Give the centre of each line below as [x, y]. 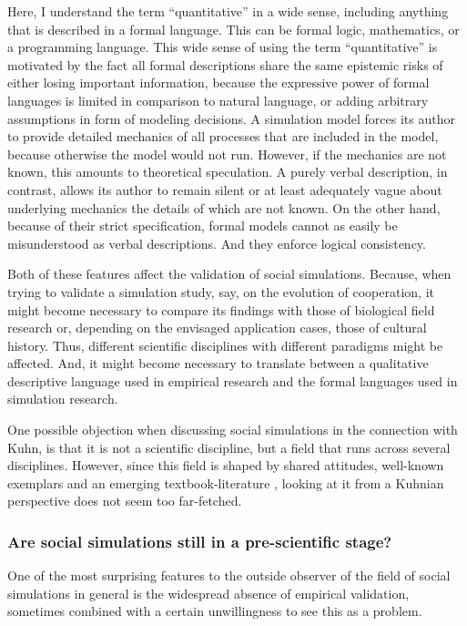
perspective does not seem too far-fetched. [125, 501]
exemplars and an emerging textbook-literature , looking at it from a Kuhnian [226, 482]
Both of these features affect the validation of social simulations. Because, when [229, 274]
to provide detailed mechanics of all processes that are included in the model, [223, 136]
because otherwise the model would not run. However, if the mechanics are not [227, 154]
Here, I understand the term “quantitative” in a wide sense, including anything [228, 11]
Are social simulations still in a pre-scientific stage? [200, 541]
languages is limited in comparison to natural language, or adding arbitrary [218, 100]
